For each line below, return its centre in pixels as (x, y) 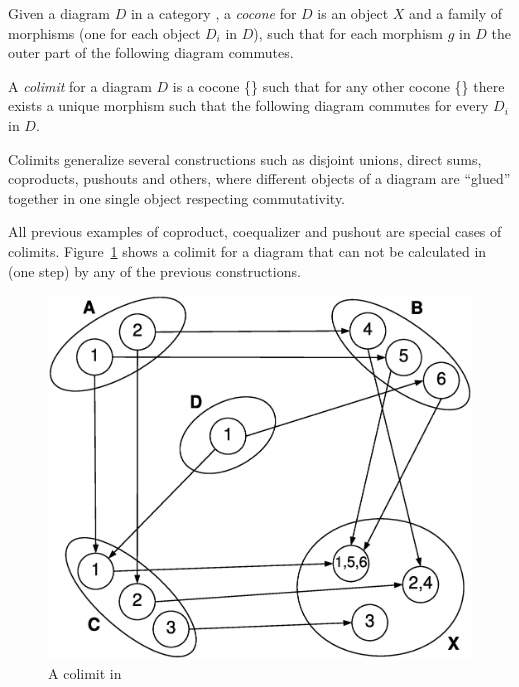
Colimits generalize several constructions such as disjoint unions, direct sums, (245, 158)
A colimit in (85, 672)
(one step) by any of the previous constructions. (154, 270)
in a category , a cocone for (213, 13)
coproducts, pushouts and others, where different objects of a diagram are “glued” (259, 178)
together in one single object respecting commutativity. (177, 197)
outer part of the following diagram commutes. (151, 52)
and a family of (456, 13)
